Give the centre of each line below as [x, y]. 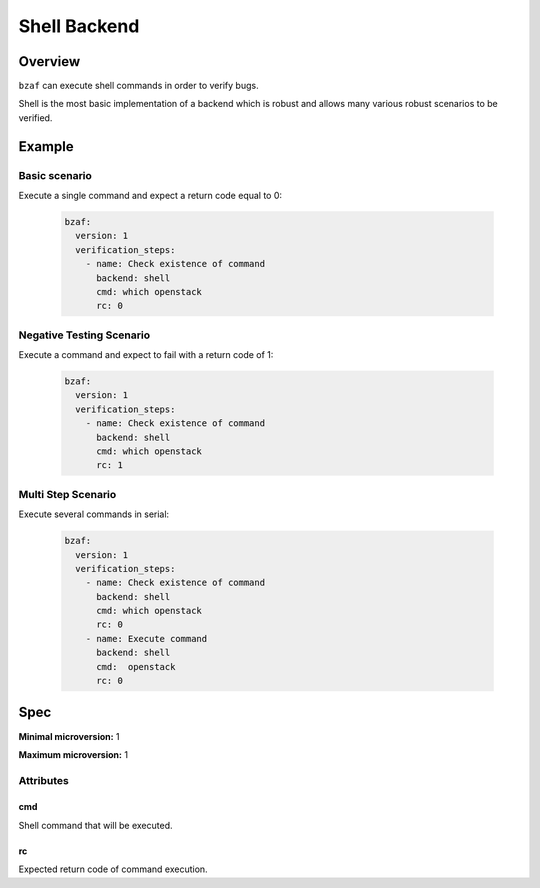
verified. [35, 117]
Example [46, 146]
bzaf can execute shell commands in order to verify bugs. [138, 86]
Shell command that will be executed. [96, 825]
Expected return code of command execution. [113, 869]
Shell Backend [79, 26]
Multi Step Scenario [67, 494]
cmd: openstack [136, 666]
